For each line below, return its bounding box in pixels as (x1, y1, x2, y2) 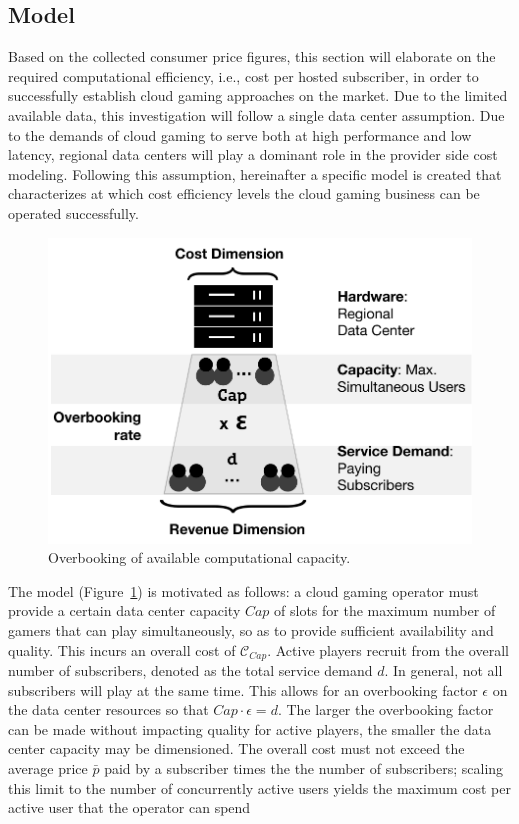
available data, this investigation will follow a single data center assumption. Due (8, 104, 505, 125)
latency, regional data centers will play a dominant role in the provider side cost (8, 144, 498, 165)
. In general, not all (384, 660, 503, 681)
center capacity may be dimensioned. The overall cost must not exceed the (8, 738, 465, 759)
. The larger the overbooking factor (277, 699, 494, 720)
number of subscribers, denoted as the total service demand (8, 660, 373, 681)
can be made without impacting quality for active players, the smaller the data (8, 718, 492, 739)
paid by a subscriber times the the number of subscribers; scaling (104, 758, 504, 779)
